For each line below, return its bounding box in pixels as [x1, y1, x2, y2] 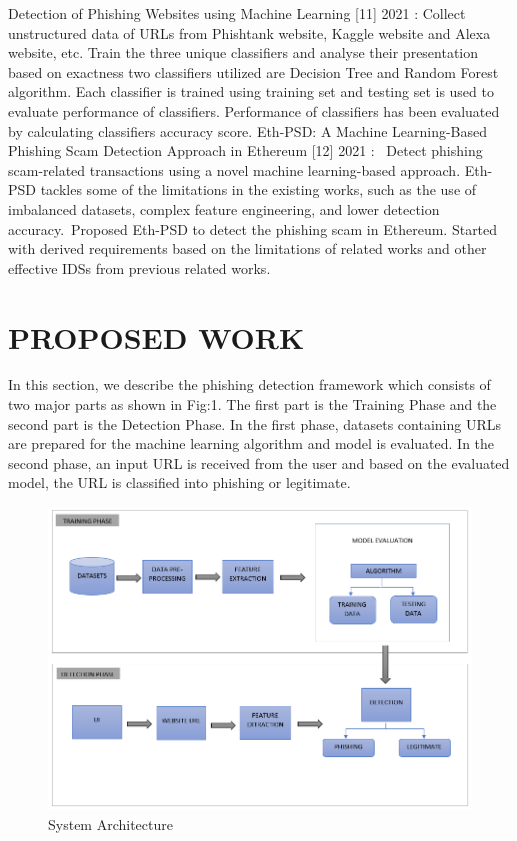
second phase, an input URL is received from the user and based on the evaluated [8, 452, 510, 473]
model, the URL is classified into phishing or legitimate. [8, 472, 351, 493]
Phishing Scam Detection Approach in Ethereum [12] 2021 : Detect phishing [8, 140, 483, 161]
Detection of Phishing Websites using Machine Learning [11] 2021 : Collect [8, 3, 466, 23]
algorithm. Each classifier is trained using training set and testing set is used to [8, 81, 494, 102]
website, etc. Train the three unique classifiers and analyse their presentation [8, 42, 479, 63]
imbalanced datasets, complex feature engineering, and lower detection [8, 198, 440, 219]
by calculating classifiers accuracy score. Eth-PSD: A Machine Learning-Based [8, 120, 488, 141]
